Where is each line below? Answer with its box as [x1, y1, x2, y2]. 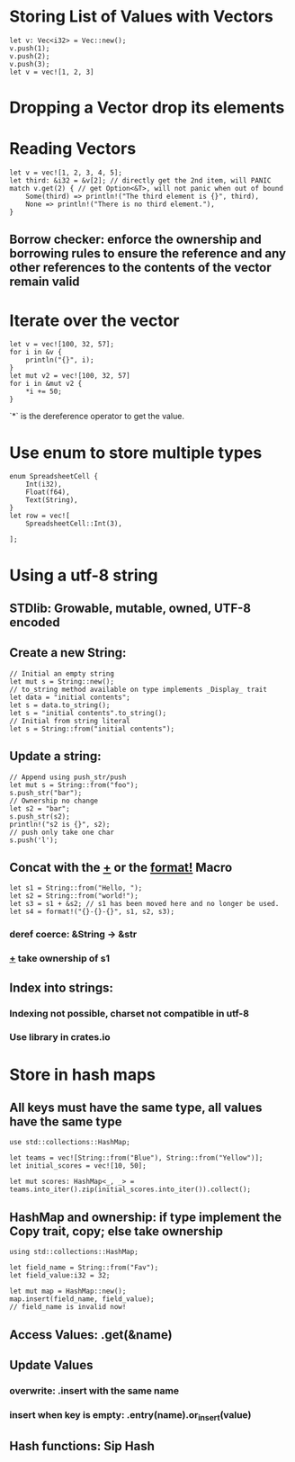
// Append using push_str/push [9, 772, 127, 782]
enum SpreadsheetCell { [9, 472, 99, 481]
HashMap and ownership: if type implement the [9, 1209, 282, 1224]
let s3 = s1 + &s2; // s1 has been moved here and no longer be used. [9, 900, 280, 909]
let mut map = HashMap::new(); [9, 1287, 127, 1296]
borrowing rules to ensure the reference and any [9, 246, 286, 262]
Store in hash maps [9, 1064, 156, 1085]
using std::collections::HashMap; [9, 1248, 139, 1257]
